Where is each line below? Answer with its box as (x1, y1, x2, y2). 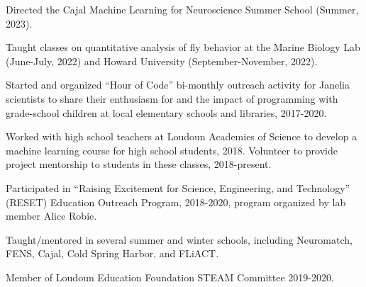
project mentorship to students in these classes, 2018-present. (6, 157, 272, 171)
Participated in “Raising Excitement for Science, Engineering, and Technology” (6, 180, 350, 195)
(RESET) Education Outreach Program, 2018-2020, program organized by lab (6, 194, 346, 209)
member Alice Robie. (6, 208, 97, 223)
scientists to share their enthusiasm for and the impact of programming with (6, 91, 338, 106)
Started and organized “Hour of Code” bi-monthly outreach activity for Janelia (6, 77, 350, 92)
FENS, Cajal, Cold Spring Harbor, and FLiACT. (6, 246, 219, 261)
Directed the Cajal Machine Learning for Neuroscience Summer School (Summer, (6, 2, 359, 16)
